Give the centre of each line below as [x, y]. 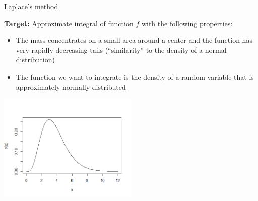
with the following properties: [187, 23]
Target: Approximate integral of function [69, 23]
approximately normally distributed [71, 86]
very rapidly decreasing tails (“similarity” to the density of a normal [121, 50]
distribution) [35, 60]
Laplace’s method [31, 6]
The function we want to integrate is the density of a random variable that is [135, 76]
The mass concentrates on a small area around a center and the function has [134, 40]
